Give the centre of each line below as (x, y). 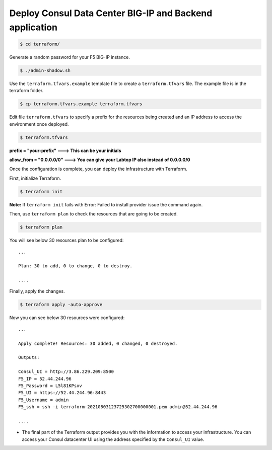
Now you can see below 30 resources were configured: (67, 318)
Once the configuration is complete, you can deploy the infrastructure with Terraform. (98, 169)
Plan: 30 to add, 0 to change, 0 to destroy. (76, 266)
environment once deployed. (39, 124)
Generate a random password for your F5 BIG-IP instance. (70, 57)
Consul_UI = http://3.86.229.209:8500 (66, 372)
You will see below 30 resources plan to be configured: (66, 240)
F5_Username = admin (44, 400)
